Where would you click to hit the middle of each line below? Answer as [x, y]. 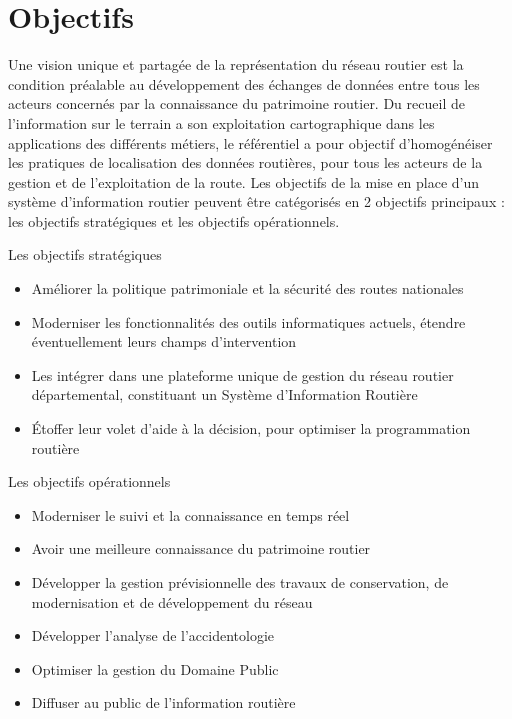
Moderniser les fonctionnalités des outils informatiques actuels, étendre [248, 321]
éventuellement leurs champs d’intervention [164, 341]
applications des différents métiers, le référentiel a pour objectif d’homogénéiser [250, 142]
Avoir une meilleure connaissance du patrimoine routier [201, 548]
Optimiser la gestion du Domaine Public [155, 668]
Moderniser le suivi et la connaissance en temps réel [190, 514]
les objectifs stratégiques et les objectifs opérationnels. [174, 220]
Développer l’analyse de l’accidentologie [152, 635]
